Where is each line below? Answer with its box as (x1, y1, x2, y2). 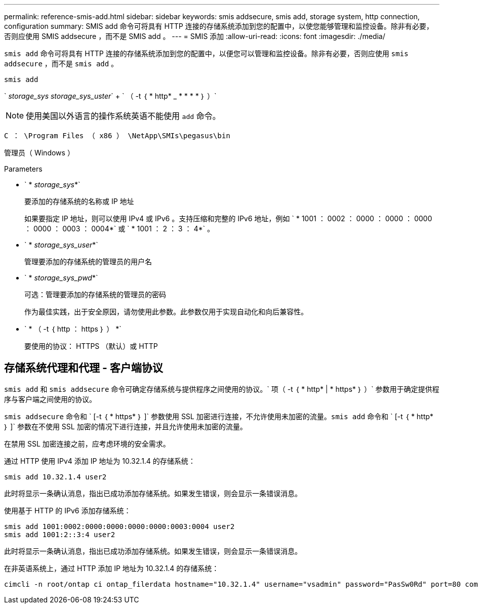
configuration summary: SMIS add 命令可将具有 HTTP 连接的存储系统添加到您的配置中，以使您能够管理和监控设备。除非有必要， (4, 22, 433, 30)
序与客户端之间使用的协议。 (4, 394, 96, 403)
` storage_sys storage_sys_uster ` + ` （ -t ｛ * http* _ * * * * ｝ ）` (4, 92, 217, 100)
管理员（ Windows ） (4, 148, 74, 157)
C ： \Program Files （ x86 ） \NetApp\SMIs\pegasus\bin (4, 132, 230, 140)
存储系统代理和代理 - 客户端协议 (4, 361, 163, 375)
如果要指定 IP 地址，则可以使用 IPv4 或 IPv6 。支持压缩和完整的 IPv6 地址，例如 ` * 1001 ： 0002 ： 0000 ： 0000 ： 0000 (24, 214, 432, 223)
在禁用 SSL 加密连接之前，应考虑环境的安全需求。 (4, 439, 170, 448)
